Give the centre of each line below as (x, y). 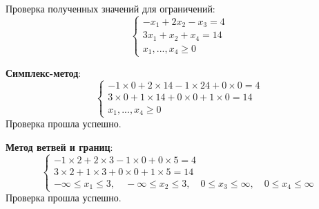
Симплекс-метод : (43, 72)
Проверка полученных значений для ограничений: (110, 8)
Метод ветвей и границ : (59, 146)
